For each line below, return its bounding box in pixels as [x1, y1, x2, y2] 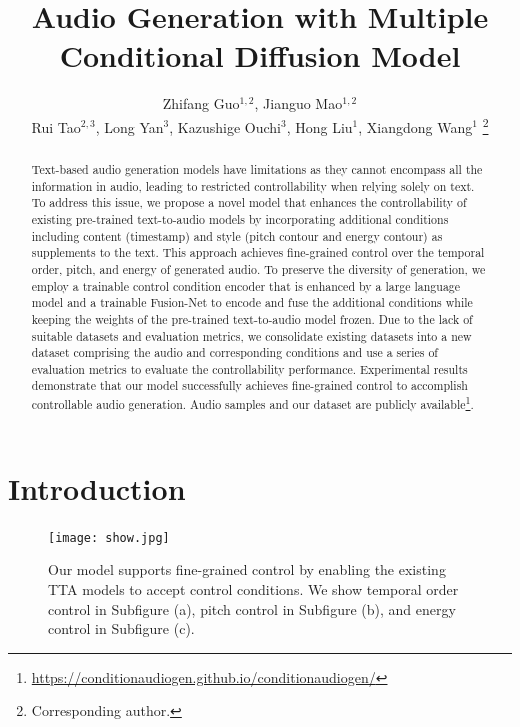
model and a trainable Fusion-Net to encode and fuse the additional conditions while [31, 294, 473, 311]
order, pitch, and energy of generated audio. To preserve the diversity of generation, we [31, 260, 486, 277]
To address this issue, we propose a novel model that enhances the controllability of [31, 194, 467, 211]
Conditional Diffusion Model [59, 35, 461, 76]
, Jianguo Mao [254, 93, 343, 114]
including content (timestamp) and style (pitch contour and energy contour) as [31, 227, 443, 244]
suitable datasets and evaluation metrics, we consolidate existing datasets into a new [31, 327, 472, 344]
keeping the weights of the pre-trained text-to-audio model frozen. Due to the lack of [31, 310, 473, 327]
